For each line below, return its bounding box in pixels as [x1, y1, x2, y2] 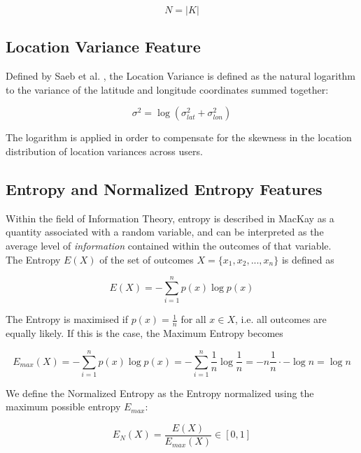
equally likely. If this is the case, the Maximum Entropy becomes [6, 326, 283, 340]
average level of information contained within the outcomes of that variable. [6, 238, 332, 252]
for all [180, 312, 206, 326]
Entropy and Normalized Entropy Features [6, 178, 323, 199]
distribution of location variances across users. [6, 143, 203, 158]
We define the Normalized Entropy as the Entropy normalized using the [6, 385, 314, 400]
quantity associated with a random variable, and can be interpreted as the [6, 224, 324, 239]
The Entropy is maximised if [6, 312, 128, 326]
